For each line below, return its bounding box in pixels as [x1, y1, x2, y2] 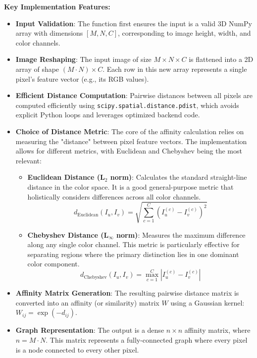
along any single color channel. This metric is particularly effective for [27, 239, 240, 250]
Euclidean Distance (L [27, 172, 105, 182]
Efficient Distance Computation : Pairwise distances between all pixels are [15, 90, 253, 101]
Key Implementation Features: [4, 1, 110, 11]
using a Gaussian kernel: [170, 297, 245, 307]
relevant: [15, 155, 42, 165]
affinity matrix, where [184, 325, 251, 335]
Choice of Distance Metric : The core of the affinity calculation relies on [15, 126, 244, 136]
